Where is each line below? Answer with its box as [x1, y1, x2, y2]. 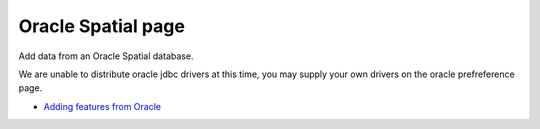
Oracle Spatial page [18, 15, 185, 37]
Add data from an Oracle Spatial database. [18, 50, 194, 62]
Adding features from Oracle [43, 100, 162, 112]
